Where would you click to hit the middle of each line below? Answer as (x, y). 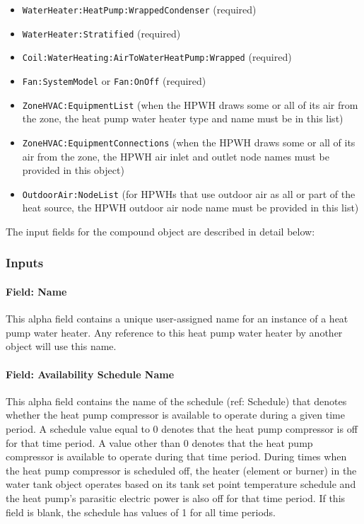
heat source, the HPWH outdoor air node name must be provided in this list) (190, 208)
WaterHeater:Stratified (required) (101, 33)
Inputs (25, 263)
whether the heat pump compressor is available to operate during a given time (175, 415)
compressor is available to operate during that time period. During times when (176, 456)
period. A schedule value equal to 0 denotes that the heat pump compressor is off (182, 428)
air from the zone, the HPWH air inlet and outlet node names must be (176, 156)
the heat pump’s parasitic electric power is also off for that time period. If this (176, 497)
